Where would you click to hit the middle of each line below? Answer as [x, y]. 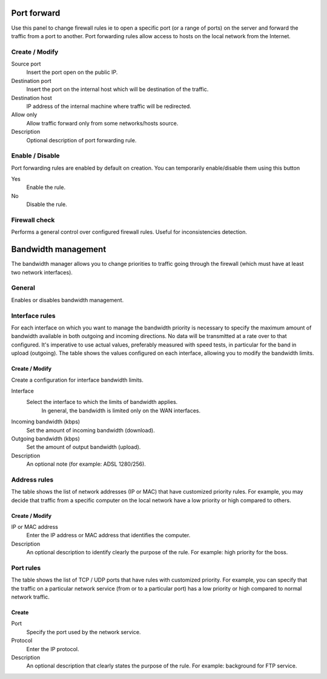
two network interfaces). [42, 272]
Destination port [31, 81]
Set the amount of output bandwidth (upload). [84, 447]
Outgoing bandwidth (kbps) [45, 439]
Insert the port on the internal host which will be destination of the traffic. [117, 89]
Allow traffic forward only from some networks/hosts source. [102, 123]
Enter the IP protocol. [53, 649]
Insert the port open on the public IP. [72, 72]
